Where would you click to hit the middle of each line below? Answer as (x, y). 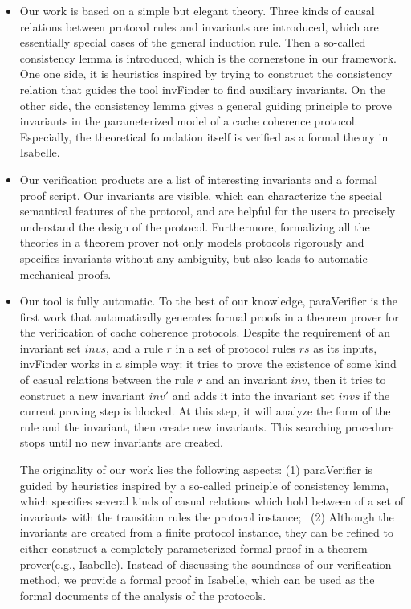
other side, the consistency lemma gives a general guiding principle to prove (206, 105)
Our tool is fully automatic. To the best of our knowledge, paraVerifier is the (209, 301)
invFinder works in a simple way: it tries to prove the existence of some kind (208, 364)
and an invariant (246, 380)
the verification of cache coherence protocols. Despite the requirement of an (205, 332)
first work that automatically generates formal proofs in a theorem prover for (209, 316)
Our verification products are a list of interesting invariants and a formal (198, 179)
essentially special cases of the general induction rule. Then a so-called (193, 42)
